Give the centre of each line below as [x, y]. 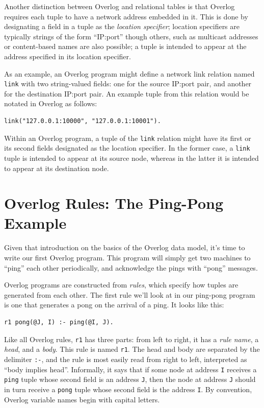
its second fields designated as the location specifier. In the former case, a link [127, 148]
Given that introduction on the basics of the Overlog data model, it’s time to [125, 247]
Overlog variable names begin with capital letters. [82, 399]
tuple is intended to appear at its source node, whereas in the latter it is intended [131, 158]
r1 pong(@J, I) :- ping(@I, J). [59, 322]
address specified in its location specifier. [68, 56]
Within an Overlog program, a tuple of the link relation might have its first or [128, 138]
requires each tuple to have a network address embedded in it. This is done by [126, 16]
